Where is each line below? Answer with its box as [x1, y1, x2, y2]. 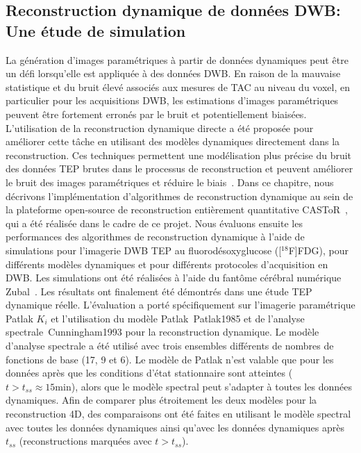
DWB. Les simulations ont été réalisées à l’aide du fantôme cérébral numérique [6, 270, 342, 285]
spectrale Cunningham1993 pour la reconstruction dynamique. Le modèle [6, 324, 319, 339]
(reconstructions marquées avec [19, 434, 152, 448]
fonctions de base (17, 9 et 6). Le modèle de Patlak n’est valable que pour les [6, 352, 334, 366]
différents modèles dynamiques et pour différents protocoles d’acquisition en [6, 256, 328, 271]
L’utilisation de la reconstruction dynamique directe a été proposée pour [6, 120, 314, 135]
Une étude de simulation [6, 19, 186, 41]
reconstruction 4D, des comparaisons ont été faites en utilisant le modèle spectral [6, 406, 351, 421]
